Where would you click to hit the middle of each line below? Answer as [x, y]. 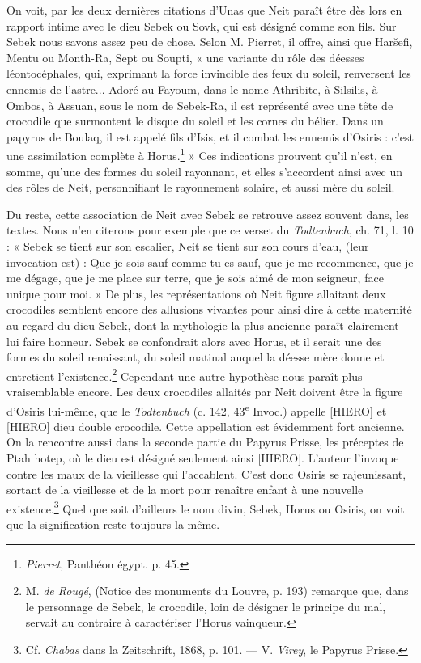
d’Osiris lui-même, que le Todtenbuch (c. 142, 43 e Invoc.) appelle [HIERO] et [197, 409]
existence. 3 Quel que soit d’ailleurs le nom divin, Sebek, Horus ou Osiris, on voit [206, 507]
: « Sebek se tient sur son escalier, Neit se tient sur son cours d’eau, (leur [188, 245]
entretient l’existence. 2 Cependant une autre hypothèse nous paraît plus [185, 374]
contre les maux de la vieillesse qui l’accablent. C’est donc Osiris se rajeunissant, [206, 473]
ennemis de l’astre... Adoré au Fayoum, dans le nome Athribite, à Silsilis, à [192, 89]
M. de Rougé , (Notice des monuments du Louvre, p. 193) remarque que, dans [217, 591]
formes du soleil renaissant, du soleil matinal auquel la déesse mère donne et [196, 357]
